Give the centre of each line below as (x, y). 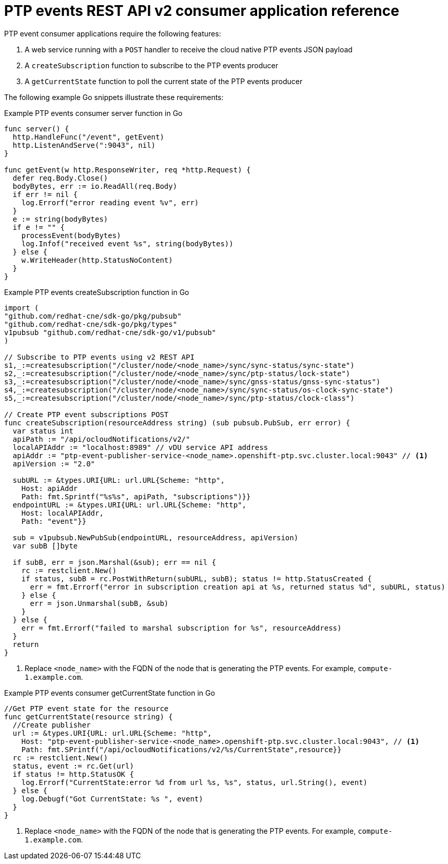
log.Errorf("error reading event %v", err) (110, 202)
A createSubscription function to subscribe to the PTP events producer (152, 65)
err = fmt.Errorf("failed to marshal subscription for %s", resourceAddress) (181, 628)
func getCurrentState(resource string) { (89, 716)
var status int (43, 431)
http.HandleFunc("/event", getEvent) (88, 137)
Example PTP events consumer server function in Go (93, 113)
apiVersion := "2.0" (54, 464)
